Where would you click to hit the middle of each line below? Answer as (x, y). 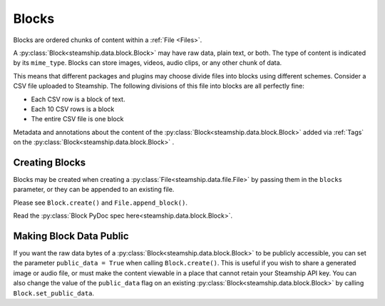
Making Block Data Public (71, 236)
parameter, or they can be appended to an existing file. (94, 190)
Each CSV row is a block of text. (78, 99)
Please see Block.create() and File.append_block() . (101, 203)
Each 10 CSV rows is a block (73, 109)
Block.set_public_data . (54, 293)
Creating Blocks (49, 162)
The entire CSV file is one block (77, 119)
